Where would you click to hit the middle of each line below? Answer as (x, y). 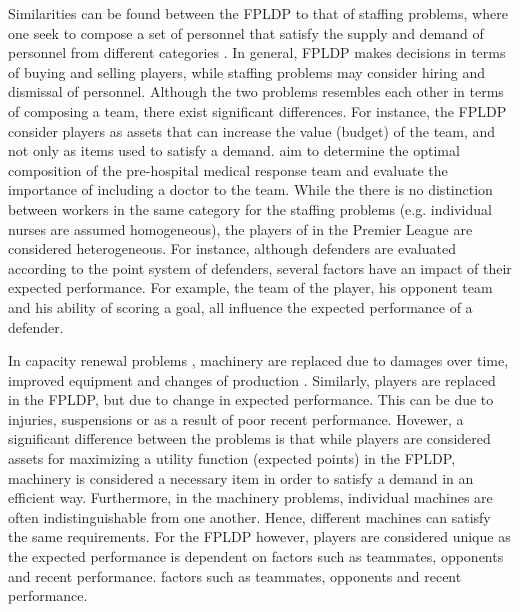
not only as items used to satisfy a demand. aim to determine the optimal (234, 150)
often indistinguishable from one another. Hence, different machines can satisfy (249, 516)
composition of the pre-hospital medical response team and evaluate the (228, 169)
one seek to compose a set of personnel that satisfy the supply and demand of (246, 32)
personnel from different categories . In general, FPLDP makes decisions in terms (257, 52)
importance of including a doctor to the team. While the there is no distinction (250, 189)
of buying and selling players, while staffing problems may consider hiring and (246, 71)
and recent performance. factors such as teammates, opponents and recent (235, 575)
